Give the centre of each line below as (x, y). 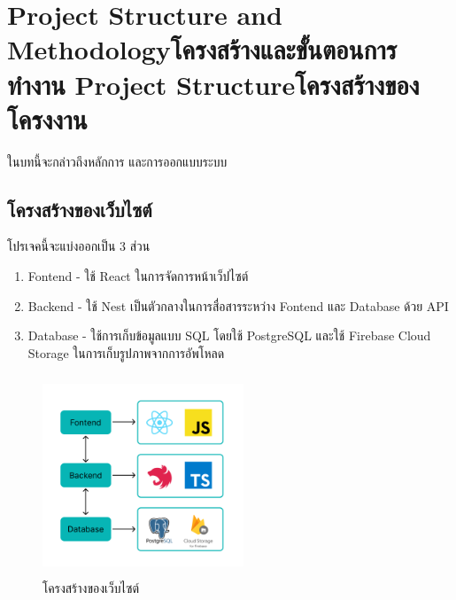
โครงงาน (47, 118)
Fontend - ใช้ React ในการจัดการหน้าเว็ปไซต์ (138, 276)
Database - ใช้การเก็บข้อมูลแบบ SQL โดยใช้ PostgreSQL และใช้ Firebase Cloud (229, 335)
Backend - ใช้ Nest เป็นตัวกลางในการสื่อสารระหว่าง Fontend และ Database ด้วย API (238, 305)
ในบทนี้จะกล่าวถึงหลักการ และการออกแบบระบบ (117, 161)
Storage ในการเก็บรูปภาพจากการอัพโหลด (126, 352)
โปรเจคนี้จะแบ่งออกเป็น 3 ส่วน (79, 246)
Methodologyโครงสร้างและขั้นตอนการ (202, 49)
